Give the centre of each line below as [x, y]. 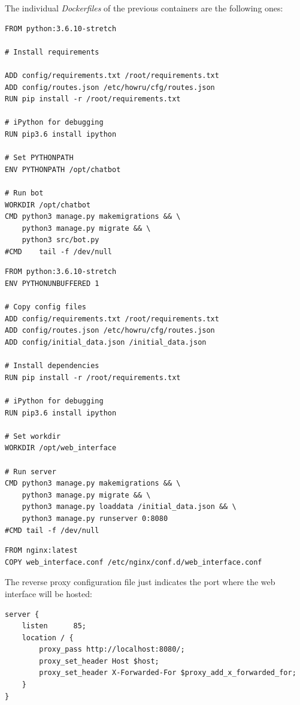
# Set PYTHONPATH [39, 158]
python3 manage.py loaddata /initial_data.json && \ [129, 507]
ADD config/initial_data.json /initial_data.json [106, 343]
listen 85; [54, 626]
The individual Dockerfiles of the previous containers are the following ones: [144, 8]
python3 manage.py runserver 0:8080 [95, 518]
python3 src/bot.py [60, 240]
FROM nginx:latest [41, 551]
